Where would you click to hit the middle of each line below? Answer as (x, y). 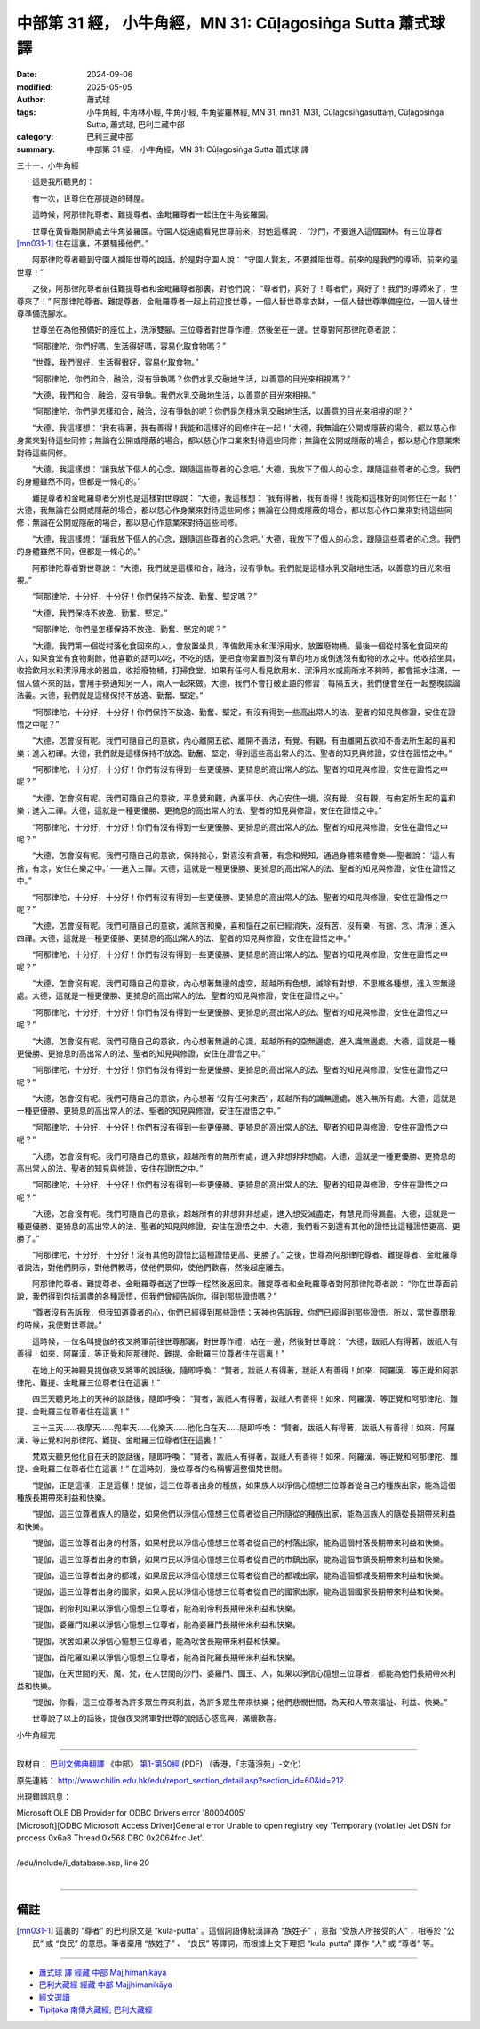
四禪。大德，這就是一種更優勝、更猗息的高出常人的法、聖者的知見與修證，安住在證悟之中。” (184, 938)
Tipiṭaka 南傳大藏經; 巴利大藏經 (96, 2009)
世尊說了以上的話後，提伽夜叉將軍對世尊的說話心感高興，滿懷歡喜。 (156, 1719)
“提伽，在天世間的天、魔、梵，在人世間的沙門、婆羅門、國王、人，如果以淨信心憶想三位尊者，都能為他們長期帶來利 (244, 1673)
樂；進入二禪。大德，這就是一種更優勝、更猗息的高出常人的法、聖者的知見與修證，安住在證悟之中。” (199, 810)
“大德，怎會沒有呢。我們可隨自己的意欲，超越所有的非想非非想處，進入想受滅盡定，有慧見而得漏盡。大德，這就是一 (244, 1213)
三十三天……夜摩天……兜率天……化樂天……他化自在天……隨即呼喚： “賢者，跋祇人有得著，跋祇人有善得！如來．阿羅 (244, 1428)
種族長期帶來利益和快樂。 (63, 1498)
